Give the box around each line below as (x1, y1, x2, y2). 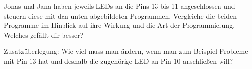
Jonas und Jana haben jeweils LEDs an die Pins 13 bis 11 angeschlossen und (4, 1, 235, 11)
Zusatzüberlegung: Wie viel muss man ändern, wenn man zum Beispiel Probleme (4, 46, 248, 56)
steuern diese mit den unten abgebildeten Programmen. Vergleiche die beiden (4, 10, 237, 21)
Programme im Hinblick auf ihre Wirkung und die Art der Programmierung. (4, 20, 235, 30)
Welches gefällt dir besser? (4, 29, 84, 40)
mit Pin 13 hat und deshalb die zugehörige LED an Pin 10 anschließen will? (4, 55, 233, 66)
